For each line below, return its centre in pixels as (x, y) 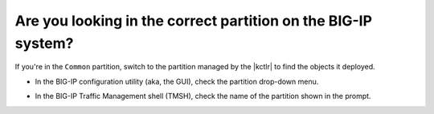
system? (44, 43)
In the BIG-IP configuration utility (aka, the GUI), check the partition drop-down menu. (177, 81)
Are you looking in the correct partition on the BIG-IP (194, 21)
